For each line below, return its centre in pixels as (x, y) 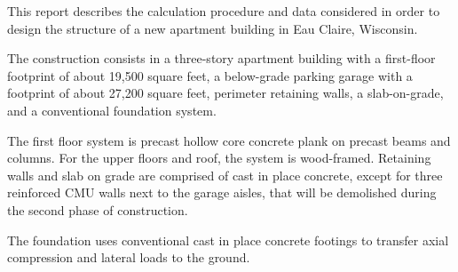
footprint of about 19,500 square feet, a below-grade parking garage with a (210, 75)
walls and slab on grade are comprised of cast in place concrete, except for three (225, 175)
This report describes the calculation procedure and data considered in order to (224, 11)
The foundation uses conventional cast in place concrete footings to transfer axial (228, 240)
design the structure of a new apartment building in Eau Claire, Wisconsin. (213, 28)
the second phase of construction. (98, 209)
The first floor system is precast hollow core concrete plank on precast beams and (229, 140)
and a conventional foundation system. (112, 110)
